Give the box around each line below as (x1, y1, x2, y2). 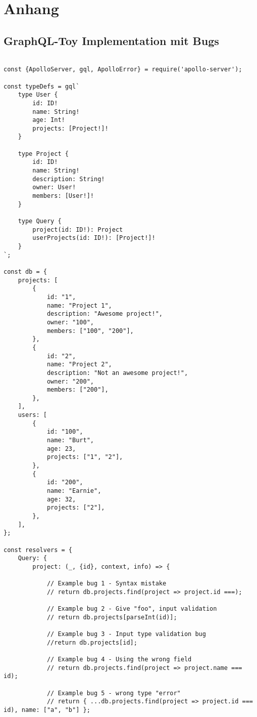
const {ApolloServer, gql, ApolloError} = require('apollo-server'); (4, 66, 242, 73)
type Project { (18, 150, 69, 157)
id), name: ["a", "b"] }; (4, 706, 90, 714)
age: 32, (46, 495, 76, 503)
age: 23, (46, 445, 76, 452)
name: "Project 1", (46, 302, 112, 309)
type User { (18, 91, 58, 99)
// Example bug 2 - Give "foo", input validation (46, 605, 217, 613)
